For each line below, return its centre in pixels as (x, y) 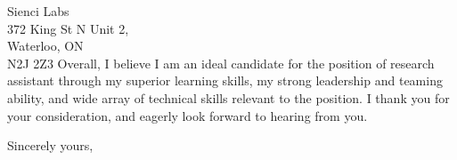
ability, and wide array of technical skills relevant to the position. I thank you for (228, 97)
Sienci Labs (38, 11)
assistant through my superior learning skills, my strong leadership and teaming (225, 80)
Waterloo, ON (45, 46)
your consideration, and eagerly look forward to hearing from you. (188, 115)
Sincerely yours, (50, 145)
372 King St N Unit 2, (68, 28)
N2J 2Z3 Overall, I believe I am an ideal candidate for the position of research (221, 63)
